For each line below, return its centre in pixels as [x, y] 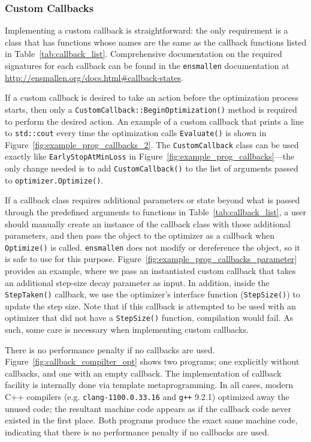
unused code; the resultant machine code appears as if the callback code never [148, 408]
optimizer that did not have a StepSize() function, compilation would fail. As [149, 318]
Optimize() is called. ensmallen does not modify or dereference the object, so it [153, 247]
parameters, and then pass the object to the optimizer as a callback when [140, 235]
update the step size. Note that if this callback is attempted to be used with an [150, 306]
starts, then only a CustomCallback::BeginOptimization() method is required [151, 109]
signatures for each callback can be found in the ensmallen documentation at [147, 65]
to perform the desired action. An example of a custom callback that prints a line [154, 121]
